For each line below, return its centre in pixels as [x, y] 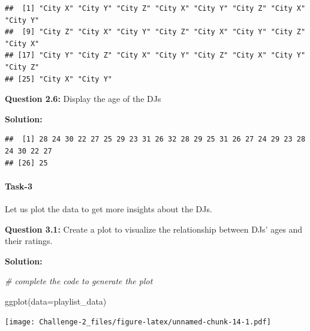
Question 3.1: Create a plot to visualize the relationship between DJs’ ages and [154, 229]
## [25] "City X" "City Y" [58, 79]
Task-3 [19, 186]
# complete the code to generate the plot [79, 281]
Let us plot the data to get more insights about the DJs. [109, 208]
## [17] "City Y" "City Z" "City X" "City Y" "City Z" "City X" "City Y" [155, 55]
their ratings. [29, 241]
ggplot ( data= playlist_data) [56, 301]
